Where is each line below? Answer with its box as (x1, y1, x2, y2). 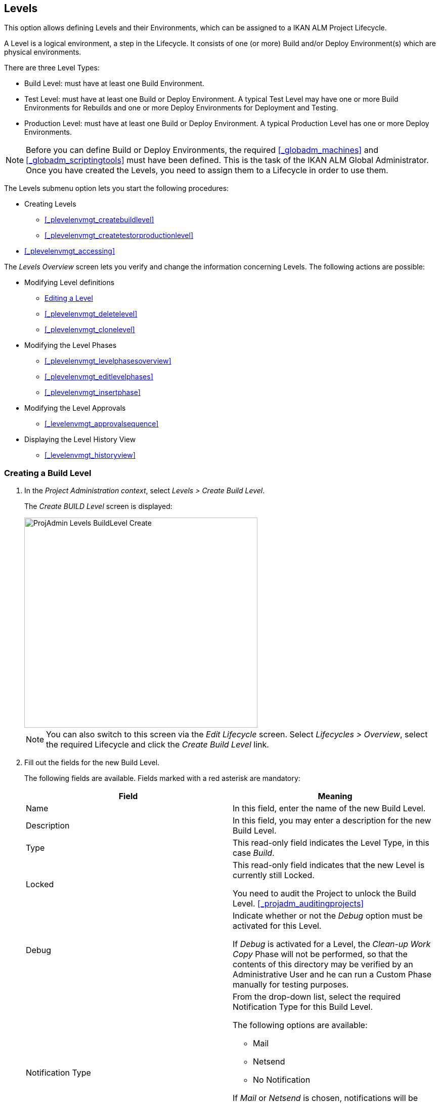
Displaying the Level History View (24, 435, 136, 444)
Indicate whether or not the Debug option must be (233, 911, 423, 921)
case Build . (233, 848, 275, 858)
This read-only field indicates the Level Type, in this (233, 838, 429, 848)
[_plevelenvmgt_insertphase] (45, 388, 141, 397)
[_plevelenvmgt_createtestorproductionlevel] (45, 231, 194, 240)
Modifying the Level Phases (24, 341, 117, 350)
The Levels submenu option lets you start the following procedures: (4, 184, 229, 193)
